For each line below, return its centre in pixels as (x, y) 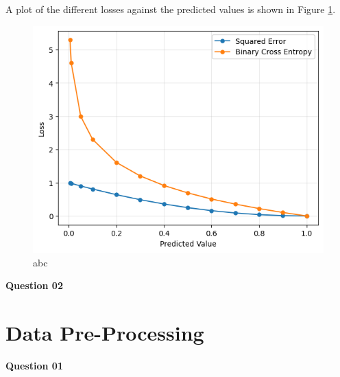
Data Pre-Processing (105, 333)
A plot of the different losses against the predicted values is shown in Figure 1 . (171, 9)
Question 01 (34, 366)
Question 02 (34, 285)
